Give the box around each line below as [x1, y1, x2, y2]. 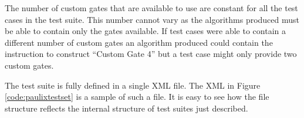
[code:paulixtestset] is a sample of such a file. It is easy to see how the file [5, 90, 269, 103]
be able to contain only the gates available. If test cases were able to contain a [5, 25, 286, 37]
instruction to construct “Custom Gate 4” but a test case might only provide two [5, 48, 297, 60]
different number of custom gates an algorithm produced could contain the [5, 36, 273, 48]
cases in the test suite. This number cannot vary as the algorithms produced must [5, 13, 300, 25]
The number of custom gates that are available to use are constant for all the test [5, 2, 298, 14]
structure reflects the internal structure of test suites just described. [5, 102, 248, 114]
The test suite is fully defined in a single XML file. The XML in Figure [5, 79, 261, 91]
